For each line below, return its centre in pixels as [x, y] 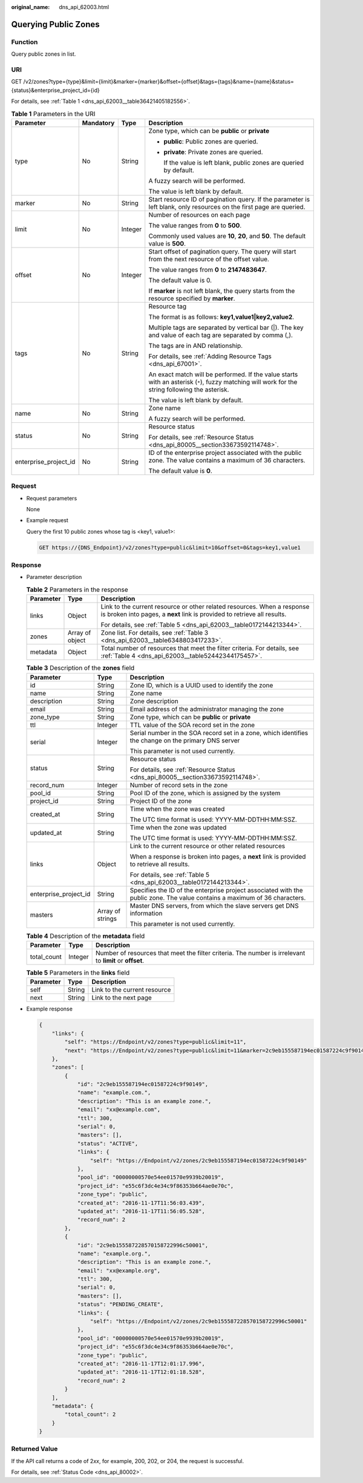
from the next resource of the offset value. [209, 259]
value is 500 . [167, 243]
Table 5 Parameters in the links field [78, 973]
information [146, 913]
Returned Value [34, 1449]
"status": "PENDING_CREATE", [120, 1305]
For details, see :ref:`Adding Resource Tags [210, 356]
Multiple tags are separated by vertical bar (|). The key [226, 327]
